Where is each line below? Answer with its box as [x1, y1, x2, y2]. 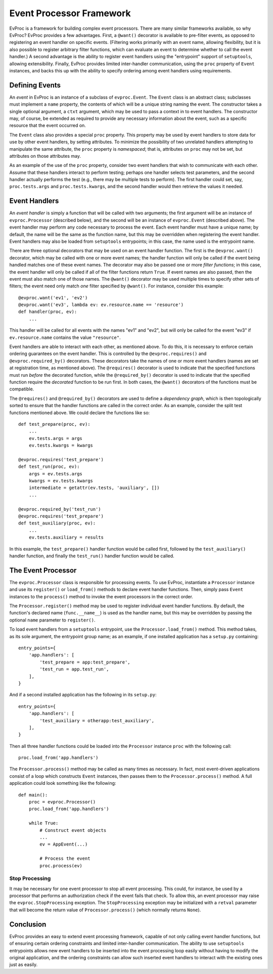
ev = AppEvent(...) [39, 842, 88, 847]
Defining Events [9, 81, 61, 90]
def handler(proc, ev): [18, 309, 77, 315]
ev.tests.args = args [28, 435, 83, 441]
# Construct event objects [39, 827, 107, 833]
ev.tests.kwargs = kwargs [28, 442, 94, 449]
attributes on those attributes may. [9, 153, 81, 159]
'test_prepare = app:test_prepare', [39, 659, 131, 665]
